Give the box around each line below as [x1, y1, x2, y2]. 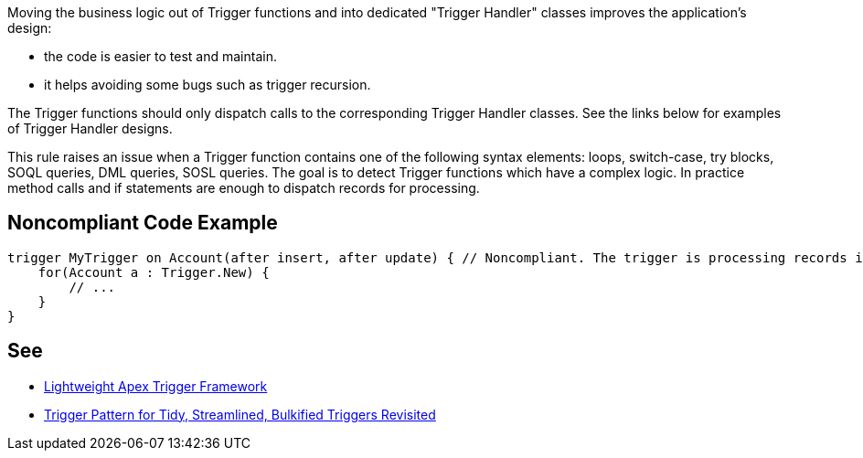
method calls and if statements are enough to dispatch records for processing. [7, 180, 480, 196]
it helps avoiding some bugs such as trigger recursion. [44, 77, 371, 92]
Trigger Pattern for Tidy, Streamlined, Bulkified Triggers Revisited [44, 406, 436, 422]
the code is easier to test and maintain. [44, 48, 277, 64]
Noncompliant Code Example [7, 211, 278, 235]
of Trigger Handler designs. [7, 121, 173, 136]
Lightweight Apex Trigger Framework [44, 378, 268, 394]
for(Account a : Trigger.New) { [37, 264, 270, 280]
